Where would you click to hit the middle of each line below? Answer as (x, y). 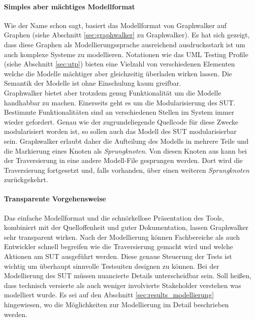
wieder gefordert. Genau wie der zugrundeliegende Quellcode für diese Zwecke (121, 121)
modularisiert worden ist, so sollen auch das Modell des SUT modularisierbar (120, 131)
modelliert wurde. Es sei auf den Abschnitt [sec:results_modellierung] (109, 295)
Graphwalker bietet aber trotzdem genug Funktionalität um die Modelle (113, 92)
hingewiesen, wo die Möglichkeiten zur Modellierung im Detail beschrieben (116, 305)
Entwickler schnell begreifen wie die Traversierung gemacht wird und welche (119, 246)
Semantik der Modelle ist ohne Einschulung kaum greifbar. (93, 83)
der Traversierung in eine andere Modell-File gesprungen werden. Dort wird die (124, 160)
